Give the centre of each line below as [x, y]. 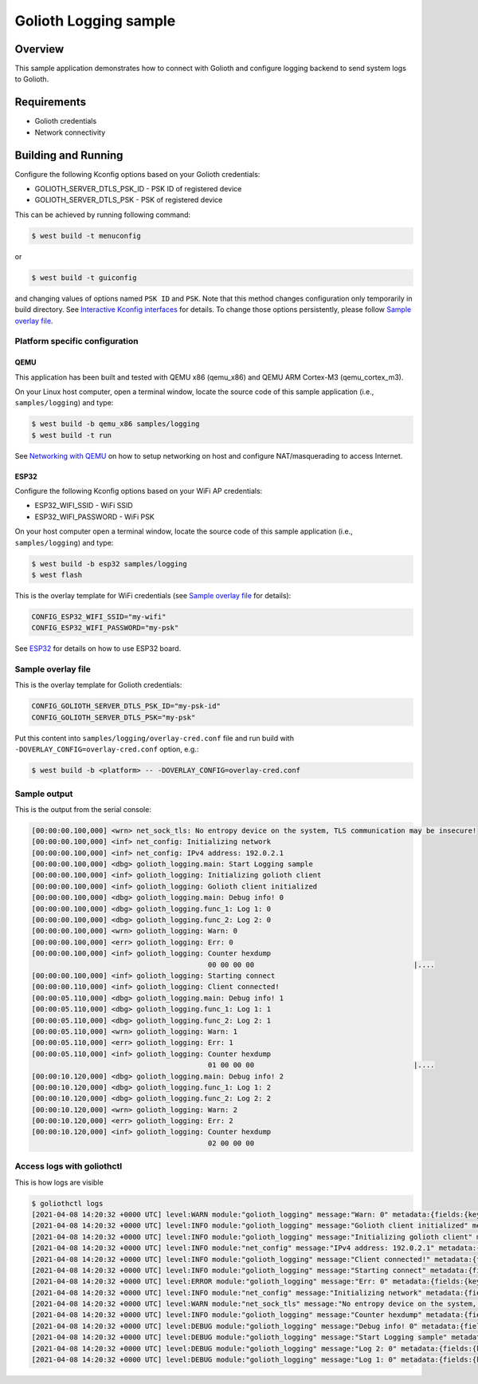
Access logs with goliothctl [69, 1166]
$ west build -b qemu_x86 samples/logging [116, 424]
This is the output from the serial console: [83, 809]
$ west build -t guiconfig [84, 278]
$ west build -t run [71, 435]
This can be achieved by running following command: [103, 215]
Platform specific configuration [76, 341]
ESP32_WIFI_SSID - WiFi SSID [84, 506]
